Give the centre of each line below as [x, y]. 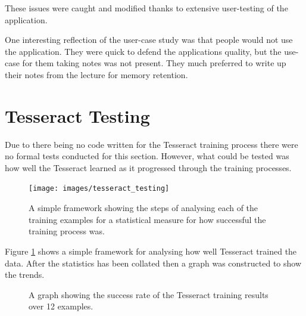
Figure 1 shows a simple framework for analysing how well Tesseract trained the [151, 251]
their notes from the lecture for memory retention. [96, 74]
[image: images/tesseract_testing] [99, 189]
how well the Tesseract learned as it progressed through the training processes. [148, 167]
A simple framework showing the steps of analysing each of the [143, 208]
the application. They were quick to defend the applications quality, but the [143, 51]
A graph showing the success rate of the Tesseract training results [149, 294]
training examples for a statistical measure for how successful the [147, 219]
